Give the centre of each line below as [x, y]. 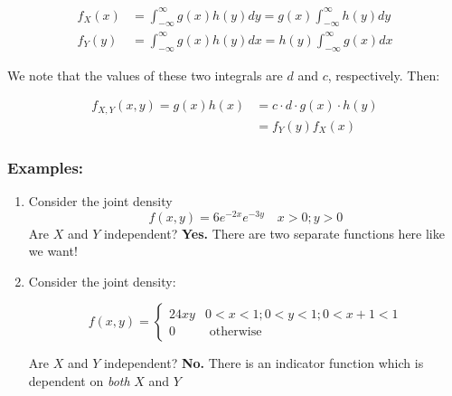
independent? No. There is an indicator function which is [264, 363]
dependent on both [79, 381]
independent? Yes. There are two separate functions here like [274, 233]
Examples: [46, 167]
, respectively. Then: [384, 75]
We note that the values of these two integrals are [145, 75]
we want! [53, 251]
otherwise [235, 332]
